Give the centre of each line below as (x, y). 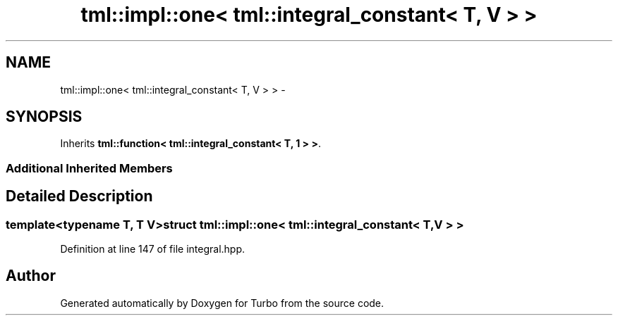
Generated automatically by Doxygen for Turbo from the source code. (222, 303)
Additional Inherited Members (89, 168)
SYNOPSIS (44, 117)
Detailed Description (79, 196)
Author (31, 276)
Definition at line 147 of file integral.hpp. (153, 249)
